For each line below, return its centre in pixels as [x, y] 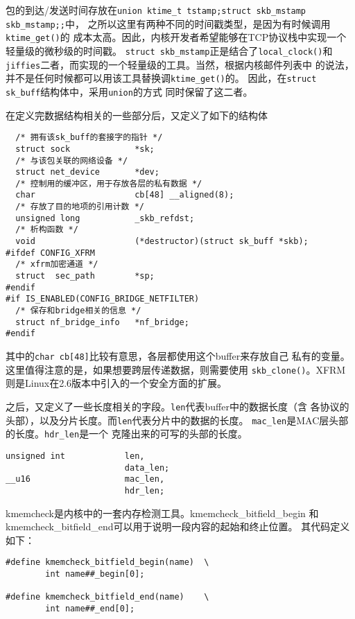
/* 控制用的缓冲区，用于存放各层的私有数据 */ [109, 183]
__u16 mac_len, [85, 479]
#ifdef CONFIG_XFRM [50, 253]
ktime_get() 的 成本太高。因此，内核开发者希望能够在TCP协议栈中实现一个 [176, 37]
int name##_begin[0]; [95, 574]
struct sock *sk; [85, 149]
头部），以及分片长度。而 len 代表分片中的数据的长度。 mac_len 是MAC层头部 [177, 420]
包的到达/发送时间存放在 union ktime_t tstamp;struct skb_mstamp [156, 10]
